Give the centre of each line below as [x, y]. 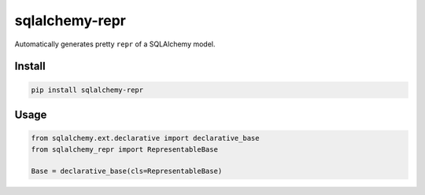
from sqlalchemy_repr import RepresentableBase [124, 149]
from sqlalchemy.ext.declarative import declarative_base [145, 138]
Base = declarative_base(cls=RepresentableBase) [127, 171]
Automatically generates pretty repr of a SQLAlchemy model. [115, 44]
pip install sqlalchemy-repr [87, 90]
